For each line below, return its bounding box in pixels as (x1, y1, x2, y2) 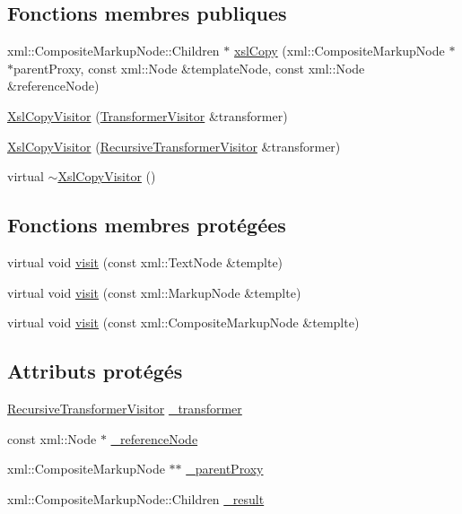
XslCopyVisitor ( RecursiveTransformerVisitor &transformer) (7, 136, 341, 155)
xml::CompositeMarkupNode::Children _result (7, 489, 265, 508)
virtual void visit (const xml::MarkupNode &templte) (7, 283, 301, 301)
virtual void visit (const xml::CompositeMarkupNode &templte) (7, 313, 360, 332)
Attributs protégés (7, 357, 183, 385)
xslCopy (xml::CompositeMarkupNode (234, 41, 445, 60)
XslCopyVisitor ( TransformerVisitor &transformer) (7, 106, 288, 125)
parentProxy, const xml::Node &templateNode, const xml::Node (13, 58, 365, 77)
